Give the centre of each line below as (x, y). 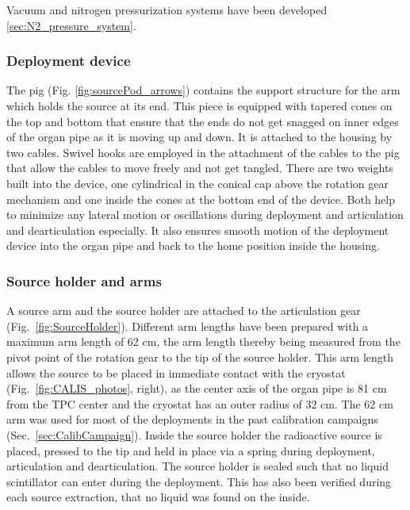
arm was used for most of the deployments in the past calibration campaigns (192, 419)
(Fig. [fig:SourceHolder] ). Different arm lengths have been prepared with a (188, 326)
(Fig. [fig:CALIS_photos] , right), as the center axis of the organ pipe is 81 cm (197, 388)
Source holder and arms (84, 280)
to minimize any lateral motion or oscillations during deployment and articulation (205, 215)
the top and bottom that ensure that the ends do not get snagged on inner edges (203, 121)
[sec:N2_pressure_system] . (71, 25)
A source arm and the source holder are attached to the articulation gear (184, 311)
